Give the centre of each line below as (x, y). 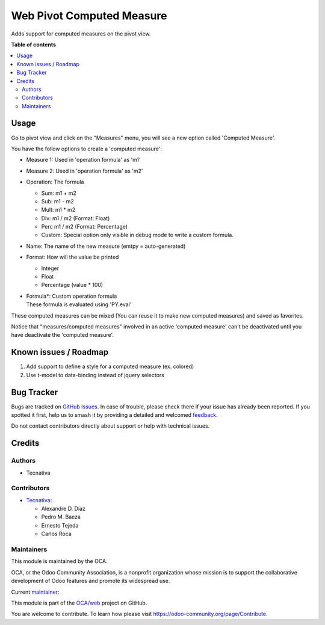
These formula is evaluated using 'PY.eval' (79, 304)
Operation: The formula (55, 182)
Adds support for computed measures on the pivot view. (81, 34)
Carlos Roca (56, 534)
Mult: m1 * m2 (58, 210)
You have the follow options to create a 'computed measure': (87, 149)
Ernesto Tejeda (60, 525)
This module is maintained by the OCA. (59, 561)
